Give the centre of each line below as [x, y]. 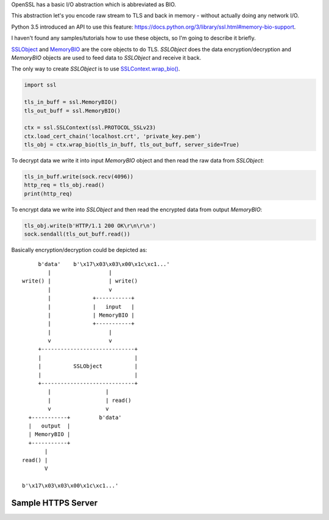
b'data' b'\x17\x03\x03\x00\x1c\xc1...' [104, 264]
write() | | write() [80, 281]
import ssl [40, 85]
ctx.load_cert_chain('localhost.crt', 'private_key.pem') [112, 136]
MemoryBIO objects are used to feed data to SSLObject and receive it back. [106, 57]
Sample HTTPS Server [54, 503]
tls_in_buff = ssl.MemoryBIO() [71, 102]
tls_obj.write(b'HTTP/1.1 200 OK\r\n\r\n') [90, 226]
